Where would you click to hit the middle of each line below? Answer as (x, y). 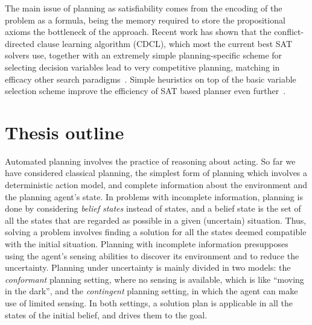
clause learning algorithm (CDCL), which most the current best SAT (165, 43)
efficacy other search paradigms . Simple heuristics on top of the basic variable (151, 79)
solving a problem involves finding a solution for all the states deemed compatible (156, 232)
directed (20, 43)
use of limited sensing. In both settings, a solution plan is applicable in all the (149, 303)
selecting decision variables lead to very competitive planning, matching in (142, 67)
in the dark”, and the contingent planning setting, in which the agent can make (151, 291)
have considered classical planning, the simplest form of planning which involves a (156, 173)
